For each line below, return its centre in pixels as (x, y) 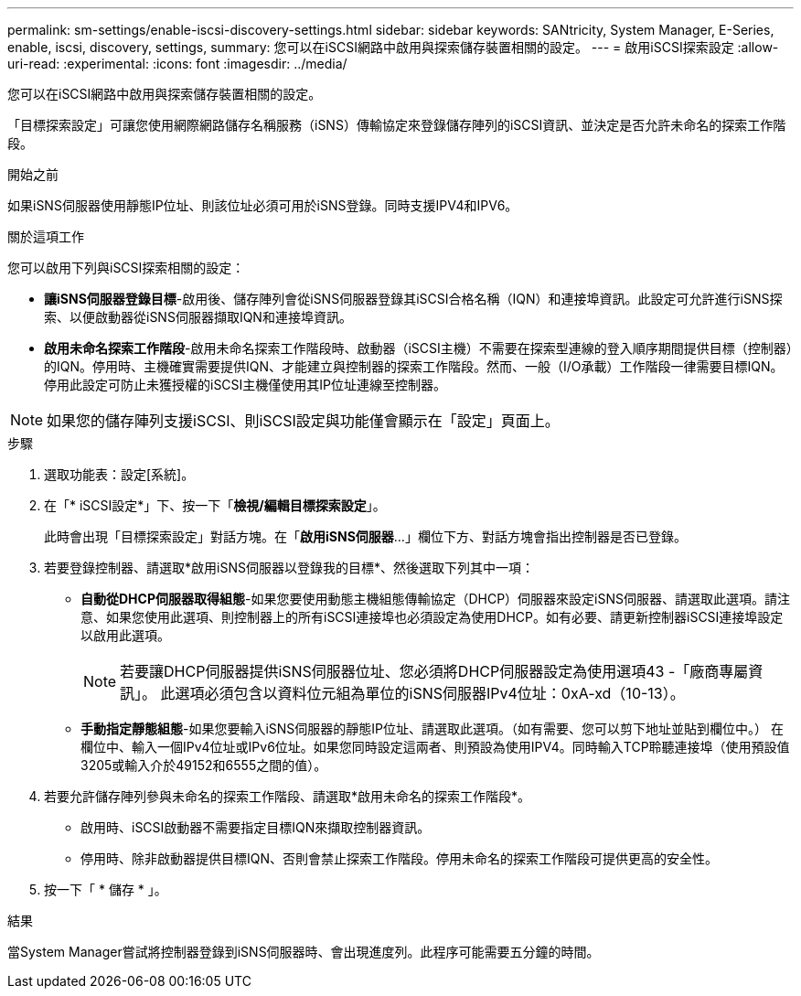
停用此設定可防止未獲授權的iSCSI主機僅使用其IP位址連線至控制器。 (246, 385)
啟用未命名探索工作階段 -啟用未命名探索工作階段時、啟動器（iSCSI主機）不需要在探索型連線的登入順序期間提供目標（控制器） (418, 348)
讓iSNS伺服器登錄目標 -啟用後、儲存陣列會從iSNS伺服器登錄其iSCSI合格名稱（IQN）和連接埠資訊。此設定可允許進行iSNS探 (413, 299)
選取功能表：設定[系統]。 (119, 474)
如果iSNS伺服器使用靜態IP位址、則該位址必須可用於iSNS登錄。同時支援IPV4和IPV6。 (263, 205)
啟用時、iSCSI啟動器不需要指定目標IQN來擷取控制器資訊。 (256, 827)
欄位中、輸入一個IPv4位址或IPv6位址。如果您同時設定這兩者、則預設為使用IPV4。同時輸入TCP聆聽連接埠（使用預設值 (435, 747)
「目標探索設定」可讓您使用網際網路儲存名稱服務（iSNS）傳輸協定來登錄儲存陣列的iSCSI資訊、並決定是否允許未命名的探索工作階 (397, 125)
